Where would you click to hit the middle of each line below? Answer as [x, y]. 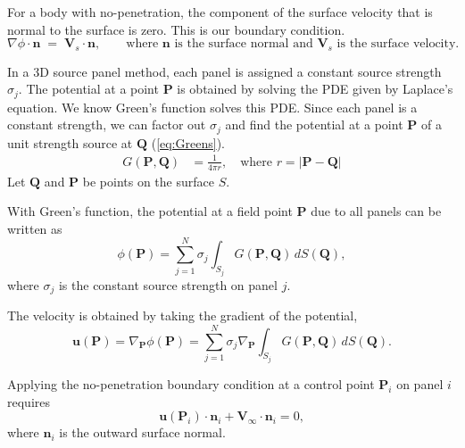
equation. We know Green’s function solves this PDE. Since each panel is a [212, 107]
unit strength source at [70, 142]
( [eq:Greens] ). [188, 142]
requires [29, 401]
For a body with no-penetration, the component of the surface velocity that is [220, 12]
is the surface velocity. [398, 44]
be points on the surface [148, 181]
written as [35, 228]
